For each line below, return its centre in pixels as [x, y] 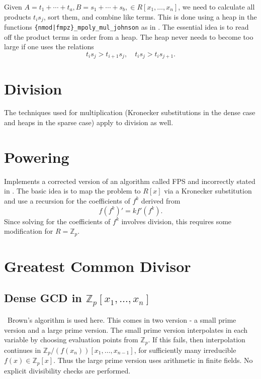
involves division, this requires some [177, 221]
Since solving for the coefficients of [57, 221]
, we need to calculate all [216, 7]
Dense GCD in [43, 298]
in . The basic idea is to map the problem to [72, 191]
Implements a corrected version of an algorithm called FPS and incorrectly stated [130, 181]
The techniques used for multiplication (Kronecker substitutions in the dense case [130, 112]
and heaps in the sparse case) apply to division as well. [89, 122]
